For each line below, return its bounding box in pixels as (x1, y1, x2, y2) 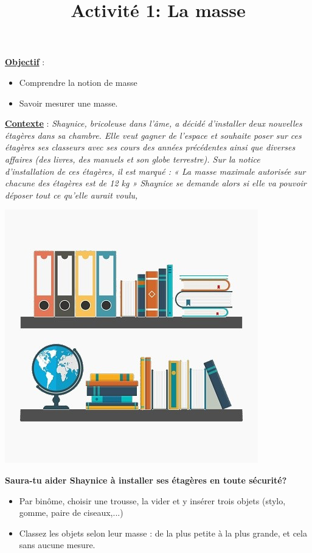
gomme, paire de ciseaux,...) (19, 506, 123, 519)
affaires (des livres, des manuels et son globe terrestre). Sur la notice (5, 152, 260, 165)
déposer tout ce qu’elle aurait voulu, (5, 188, 138, 201)
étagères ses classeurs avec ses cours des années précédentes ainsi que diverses (5, 141, 296, 153)
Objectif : (5, 55, 45, 68)
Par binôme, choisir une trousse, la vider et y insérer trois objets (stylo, (19, 494, 286, 507)
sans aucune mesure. (19, 538, 95, 551)
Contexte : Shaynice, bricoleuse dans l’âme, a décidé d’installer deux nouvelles (5, 117, 302, 130)
